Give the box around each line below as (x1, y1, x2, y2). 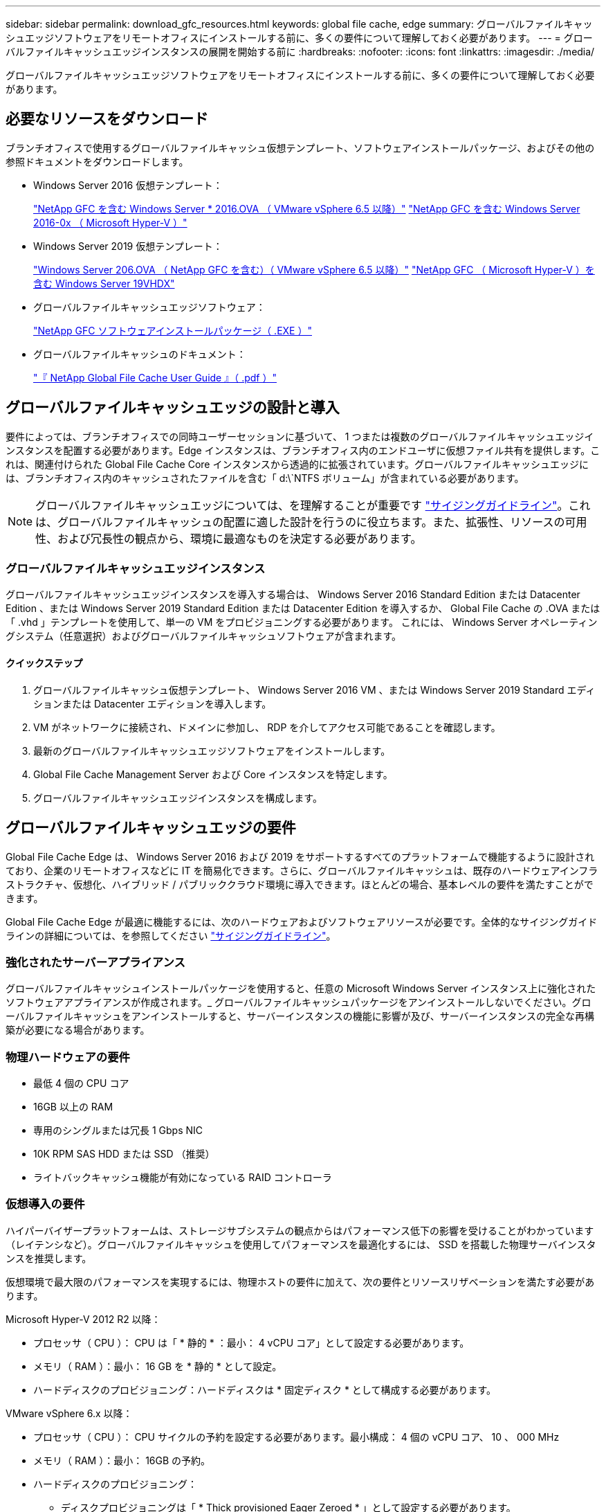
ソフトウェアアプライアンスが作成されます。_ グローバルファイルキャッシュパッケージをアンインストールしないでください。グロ (6, 996, 591, 1009)
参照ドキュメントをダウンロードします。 (6, 155, 189, 168)
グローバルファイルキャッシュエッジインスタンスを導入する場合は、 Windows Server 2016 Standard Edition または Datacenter (6, 588, 580, 601)
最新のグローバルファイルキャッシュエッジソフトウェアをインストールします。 (33, 744, 391, 757)
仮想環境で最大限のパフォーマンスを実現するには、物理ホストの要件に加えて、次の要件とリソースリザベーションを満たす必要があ (6, 1275, 595, 1288)
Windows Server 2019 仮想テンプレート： (33, 240, 223, 252)
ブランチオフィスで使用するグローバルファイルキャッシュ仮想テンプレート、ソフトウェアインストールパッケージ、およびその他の (6, 141, 595, 154)
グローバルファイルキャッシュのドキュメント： (33, 348, 246, 360)
